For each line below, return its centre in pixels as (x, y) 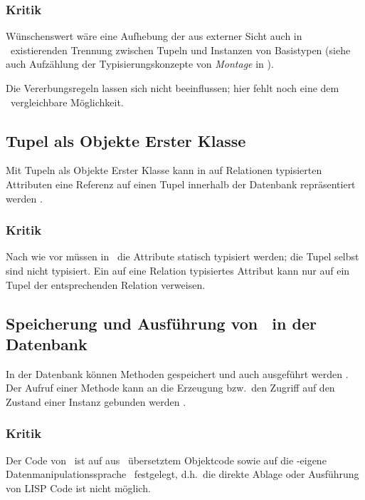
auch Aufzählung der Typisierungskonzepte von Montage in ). (140, 64)
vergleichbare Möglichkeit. (67, 102)
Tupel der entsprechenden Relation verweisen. (106, 284)
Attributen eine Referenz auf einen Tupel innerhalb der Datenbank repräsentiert (181, 184)
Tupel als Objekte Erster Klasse (126, 140)
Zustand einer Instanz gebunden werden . (96, 401)
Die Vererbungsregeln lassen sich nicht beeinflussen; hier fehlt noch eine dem (173, 88)
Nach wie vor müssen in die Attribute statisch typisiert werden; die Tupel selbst (182, 256)
